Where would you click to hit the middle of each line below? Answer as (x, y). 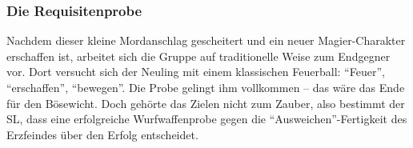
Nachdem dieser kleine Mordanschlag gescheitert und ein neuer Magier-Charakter (206, 40)
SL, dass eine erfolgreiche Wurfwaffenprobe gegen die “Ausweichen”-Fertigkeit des (207, 119)
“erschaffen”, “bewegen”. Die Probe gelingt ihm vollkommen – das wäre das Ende (206, 87)
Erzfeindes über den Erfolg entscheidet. (102, 134)
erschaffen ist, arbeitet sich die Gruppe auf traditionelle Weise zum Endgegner (198, 56)
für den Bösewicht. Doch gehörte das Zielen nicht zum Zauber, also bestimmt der (206, 103)
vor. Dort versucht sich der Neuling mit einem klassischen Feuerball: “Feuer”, (196, 72)
